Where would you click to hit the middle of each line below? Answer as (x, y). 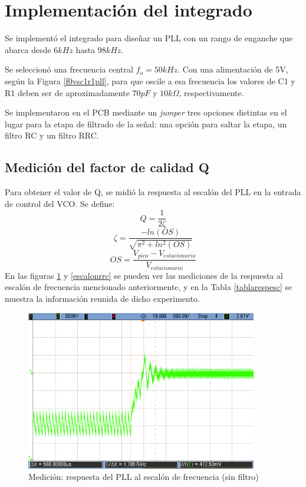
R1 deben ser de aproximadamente (67, 92)
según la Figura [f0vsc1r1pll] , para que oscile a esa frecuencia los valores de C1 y (150, 80)
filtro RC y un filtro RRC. (52, 135)
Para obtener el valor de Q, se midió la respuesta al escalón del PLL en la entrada (153, 192)
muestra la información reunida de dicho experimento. (102, 298)
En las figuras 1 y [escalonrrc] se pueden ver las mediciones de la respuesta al (144, 275)
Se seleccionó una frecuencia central (69, 69)
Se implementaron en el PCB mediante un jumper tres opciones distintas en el (146, 112)
